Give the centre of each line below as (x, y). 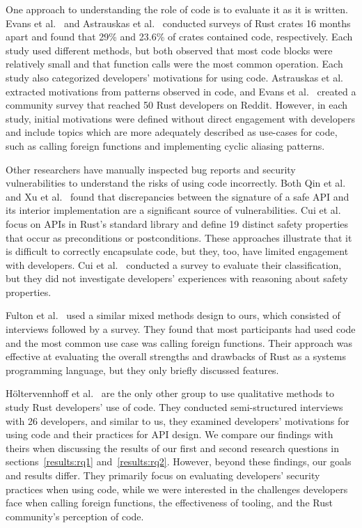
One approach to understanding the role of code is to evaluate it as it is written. (177, 9)
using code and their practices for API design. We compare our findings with (170, 434)
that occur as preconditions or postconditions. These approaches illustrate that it (179, 237)
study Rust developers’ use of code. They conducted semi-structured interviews (174, 407)
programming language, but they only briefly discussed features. (142, 370)
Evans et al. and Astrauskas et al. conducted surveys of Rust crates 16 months (178, 23)
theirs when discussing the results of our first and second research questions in (173, 448)
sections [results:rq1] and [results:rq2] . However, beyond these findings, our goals (179, 461)
